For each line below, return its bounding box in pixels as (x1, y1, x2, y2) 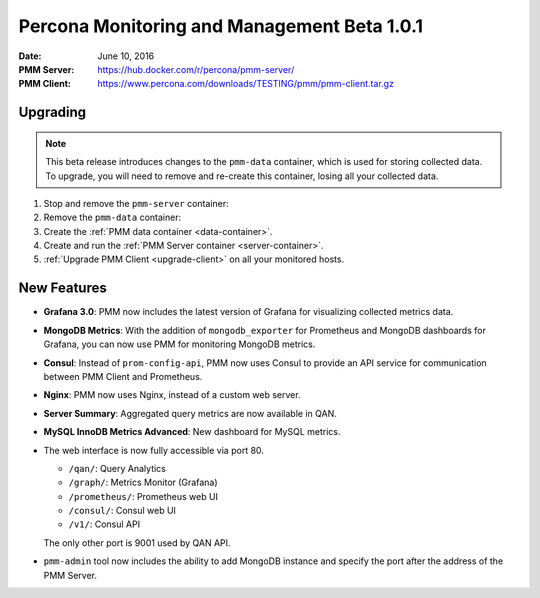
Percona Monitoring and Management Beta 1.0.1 (18, 15, 424, 37)
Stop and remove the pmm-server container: (43, 197, 229, 209)
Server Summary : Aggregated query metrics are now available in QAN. (43, 407, 337, 419)
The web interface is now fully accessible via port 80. (43, 444, 265, 456)
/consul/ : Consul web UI (68, 505, 177, 517)
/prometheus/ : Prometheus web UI (68, 490, 219, 502)
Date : (18, 50, 42, 62)
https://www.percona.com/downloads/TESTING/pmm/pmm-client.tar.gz (97, 78, 395, 90)
